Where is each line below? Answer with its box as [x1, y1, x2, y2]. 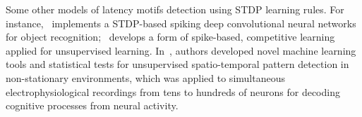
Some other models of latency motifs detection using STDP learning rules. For [6, 2, 344, 16]
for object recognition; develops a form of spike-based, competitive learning [6, 29, 335, 44]
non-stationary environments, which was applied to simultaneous [6, 70, 285, 85]
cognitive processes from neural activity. [6, 98, 179, 113]
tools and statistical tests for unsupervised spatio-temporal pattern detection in [6, 57, 349, 71]
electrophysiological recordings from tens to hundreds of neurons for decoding [6, 84, 340, 99]
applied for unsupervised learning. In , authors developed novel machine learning [6, 43, 356, 57]
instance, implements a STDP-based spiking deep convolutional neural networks [6, 15, 356, 30]
